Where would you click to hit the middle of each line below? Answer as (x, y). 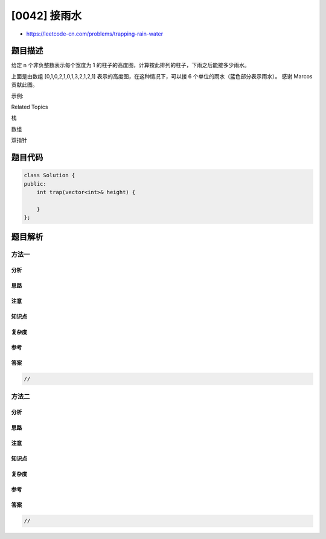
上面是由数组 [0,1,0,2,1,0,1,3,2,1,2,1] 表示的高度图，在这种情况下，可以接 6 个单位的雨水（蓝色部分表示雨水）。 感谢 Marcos (162, 76)
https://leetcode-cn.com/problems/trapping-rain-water (95, 34)
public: (35, 184)
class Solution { (50, 175)
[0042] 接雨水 (46, 16)
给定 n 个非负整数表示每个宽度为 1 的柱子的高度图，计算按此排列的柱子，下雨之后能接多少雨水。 (130, 65)
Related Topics (30, 107)
